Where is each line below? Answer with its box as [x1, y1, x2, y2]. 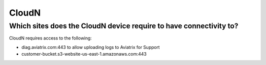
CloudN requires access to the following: [9, 35, 92, 41]
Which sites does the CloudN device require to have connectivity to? [9, 22, 238, 30]
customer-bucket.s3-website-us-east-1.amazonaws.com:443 [21, 51, 147, 57]
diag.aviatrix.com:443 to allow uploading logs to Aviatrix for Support [21, 44, 160, 50]
